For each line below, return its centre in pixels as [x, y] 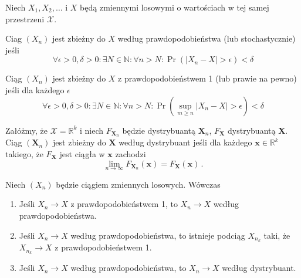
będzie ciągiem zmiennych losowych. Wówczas [138, 184]
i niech [92, 130]
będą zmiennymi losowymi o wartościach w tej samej [175, 7]
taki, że [277, 235]
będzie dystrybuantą [159, 130]
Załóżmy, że [26, 130]
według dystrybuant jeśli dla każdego [185, 142]
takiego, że [24, 154]
